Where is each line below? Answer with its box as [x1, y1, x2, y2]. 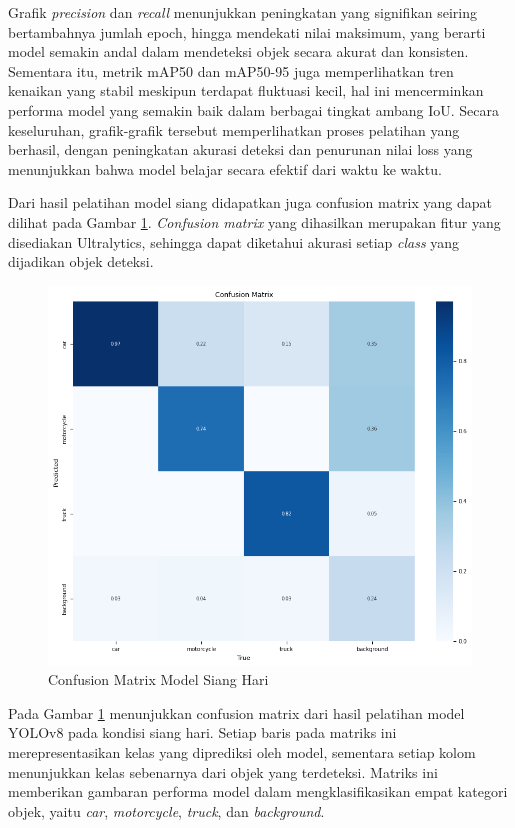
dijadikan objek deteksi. [8, 251, 154, 272]
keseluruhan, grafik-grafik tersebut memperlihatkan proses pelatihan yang [8, 119, 460, 140]
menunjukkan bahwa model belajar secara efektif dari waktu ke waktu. [8, 158, 442, 179]
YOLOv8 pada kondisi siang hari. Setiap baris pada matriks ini [8, 722, 397, 743]
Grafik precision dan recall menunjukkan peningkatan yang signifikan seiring [8, 2, 478, 22]
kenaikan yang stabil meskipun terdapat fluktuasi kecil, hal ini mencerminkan [8, 80, 484, 101]
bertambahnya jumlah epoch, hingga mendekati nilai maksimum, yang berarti [8, 21, 486, 42]
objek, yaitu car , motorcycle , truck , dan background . [8, 800, 325, 821]
